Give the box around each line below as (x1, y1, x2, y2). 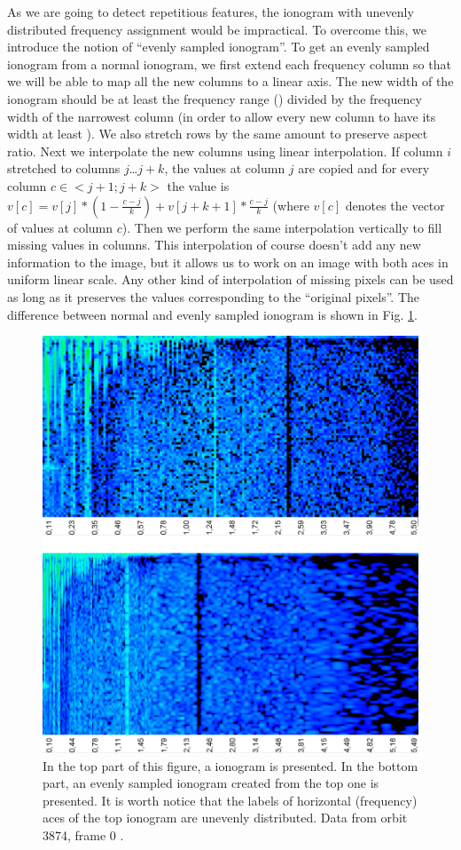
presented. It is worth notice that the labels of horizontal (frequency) (43, 790, 418, 809)
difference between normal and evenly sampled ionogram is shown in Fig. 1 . (7, 305, 418, 323)
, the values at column (164, 159, 285, 178)
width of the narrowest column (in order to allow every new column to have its (7, 107, 436, 125)
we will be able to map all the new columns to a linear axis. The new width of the (7, 72, 454, 91)
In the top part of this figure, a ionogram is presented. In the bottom (43, 756, 418, 775)
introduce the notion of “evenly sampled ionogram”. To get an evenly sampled (7, 37, 430, 56)
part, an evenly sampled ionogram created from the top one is (43, 774, 379, 792)
